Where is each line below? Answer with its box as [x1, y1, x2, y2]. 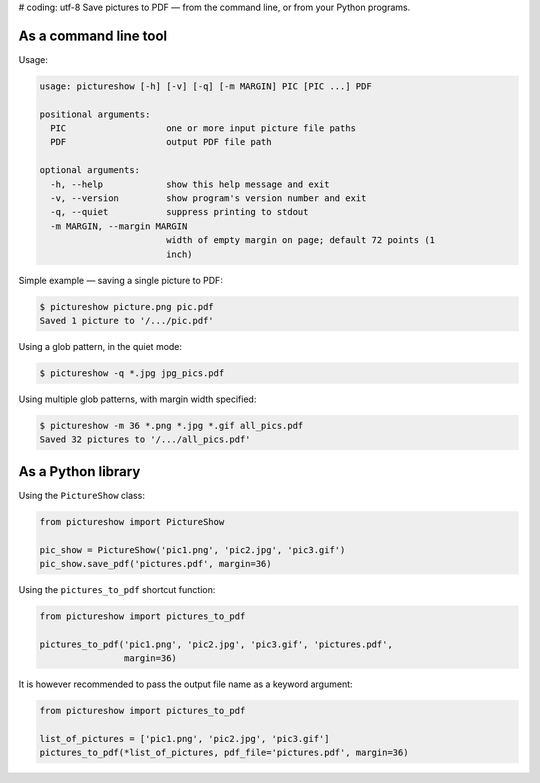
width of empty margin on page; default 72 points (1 [165, 235, 435, 246]
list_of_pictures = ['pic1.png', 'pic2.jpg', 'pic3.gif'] [39, 733, 330, 744]
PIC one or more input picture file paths [50, 123, 357, 134]
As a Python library [18, 463, 141, 480]
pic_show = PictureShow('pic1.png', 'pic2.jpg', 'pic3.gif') [39, 544, 346, 555]
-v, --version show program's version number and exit [50, 193, 367, 204]
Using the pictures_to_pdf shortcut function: [18, 583, 216, 595]
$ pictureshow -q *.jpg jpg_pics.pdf [39, 367, 225, 379]
